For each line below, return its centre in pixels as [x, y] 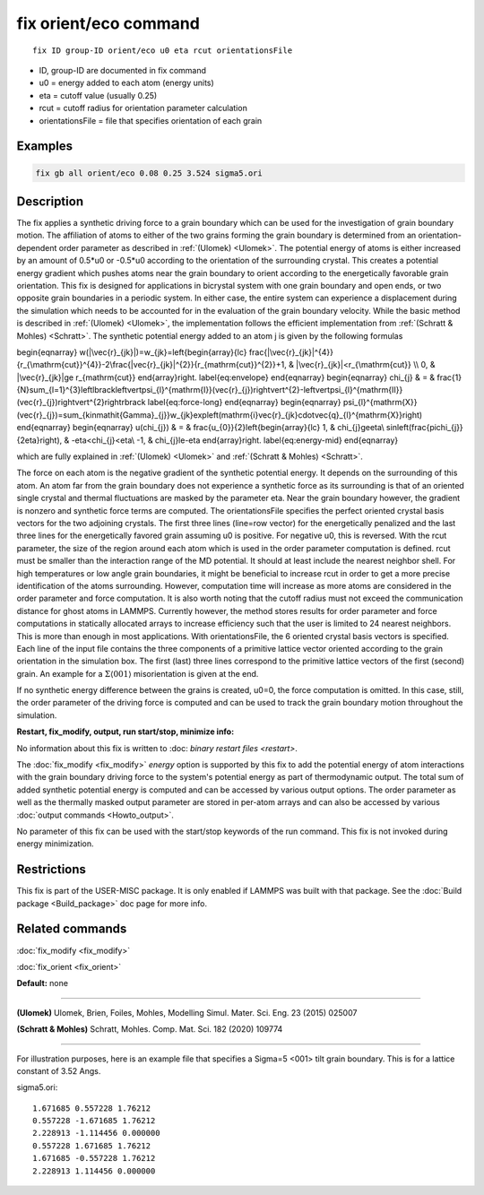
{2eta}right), [39, 440]
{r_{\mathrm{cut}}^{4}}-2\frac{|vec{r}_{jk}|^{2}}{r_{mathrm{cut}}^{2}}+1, [151, 365]
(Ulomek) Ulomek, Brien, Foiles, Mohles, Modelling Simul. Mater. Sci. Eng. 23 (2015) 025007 [187, 1012]
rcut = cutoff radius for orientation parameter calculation [143, 108]
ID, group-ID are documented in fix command [122, 70]
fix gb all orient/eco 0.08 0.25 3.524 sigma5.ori [149, 173]
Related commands [72, 929]
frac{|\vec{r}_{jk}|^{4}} [291, 352]
